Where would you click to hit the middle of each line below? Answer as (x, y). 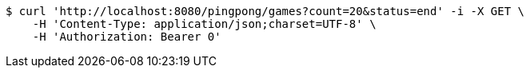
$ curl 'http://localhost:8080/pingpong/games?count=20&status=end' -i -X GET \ (265, 11)
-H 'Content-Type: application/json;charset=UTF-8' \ (204, 24)
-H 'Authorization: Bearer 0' (127, 37)
